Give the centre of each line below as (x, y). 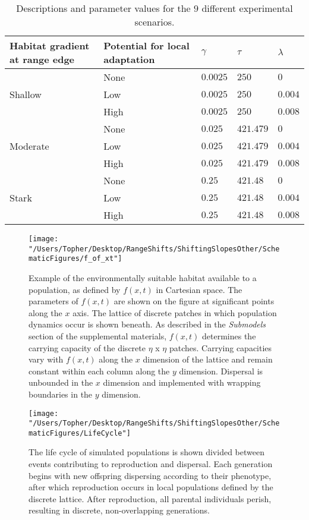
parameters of (53, 301)
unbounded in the (61, 382)
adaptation (129, 59)
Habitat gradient (50, 45)
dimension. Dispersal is (221, 371)
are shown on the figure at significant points (194, 301)
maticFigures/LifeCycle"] (80, 433)
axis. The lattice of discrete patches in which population (175, 312)
